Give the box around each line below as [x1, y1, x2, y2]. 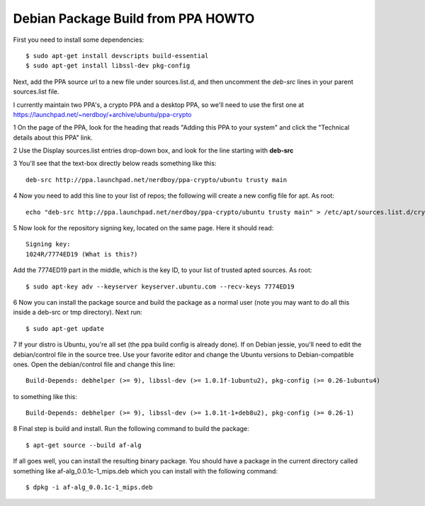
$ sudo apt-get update [25, 325, 105, 332]
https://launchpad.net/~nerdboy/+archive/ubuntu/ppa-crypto [13, 110, 192, 118]
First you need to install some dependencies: [13, 35, 144, 44]
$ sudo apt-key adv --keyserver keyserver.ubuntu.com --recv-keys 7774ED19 [25, 282, 295, 291]
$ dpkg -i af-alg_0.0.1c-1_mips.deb [25, 483, 153, 492]
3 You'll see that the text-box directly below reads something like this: [13, 159, 217, 168]
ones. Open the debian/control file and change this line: [13, 360, 176, 369]
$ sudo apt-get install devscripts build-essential [25, 52, 209, 60]
